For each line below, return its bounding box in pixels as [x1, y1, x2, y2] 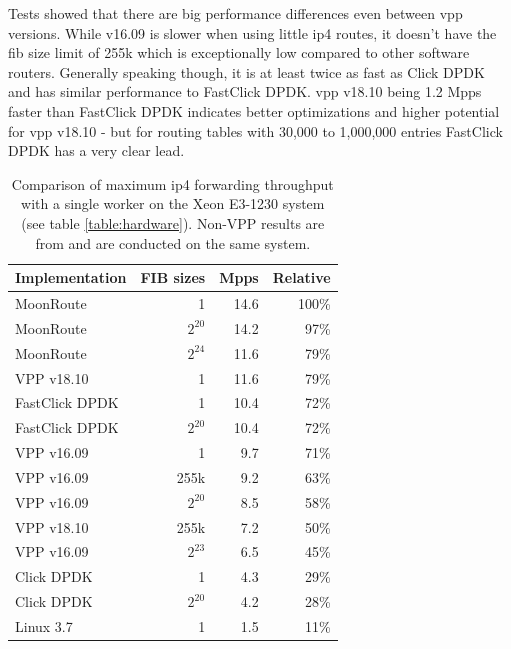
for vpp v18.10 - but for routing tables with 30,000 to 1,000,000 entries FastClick [8, 120, 503, 141]
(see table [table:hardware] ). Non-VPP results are [21, 212, 325, 233]
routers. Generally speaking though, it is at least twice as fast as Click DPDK [8, 61, 485, 82]
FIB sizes [140, 267, 206, 288]
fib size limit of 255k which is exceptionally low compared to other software [8, 42, 470, 63]
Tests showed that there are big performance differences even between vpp [8, 3, 463, 23]
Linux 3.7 [15, 615, 73, 636]
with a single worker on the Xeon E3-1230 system [21, 193, 325, 214]
